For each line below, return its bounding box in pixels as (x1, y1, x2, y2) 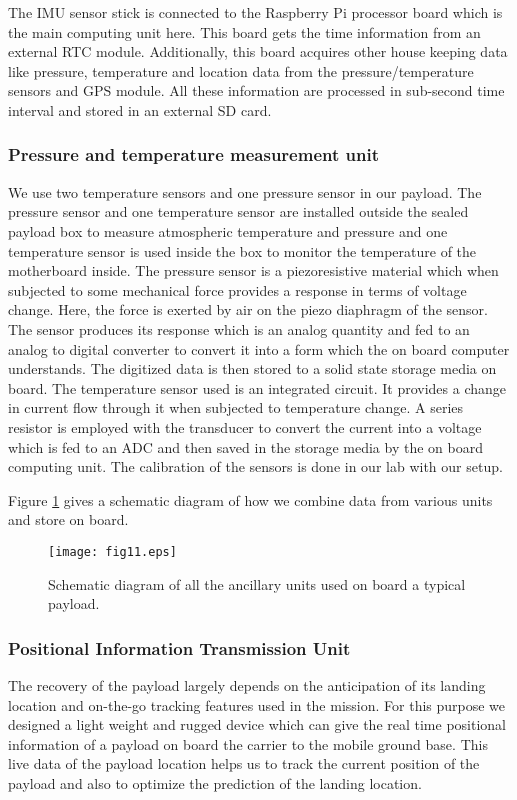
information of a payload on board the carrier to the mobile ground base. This (8, 733, 488, 754)
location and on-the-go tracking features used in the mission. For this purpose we (8, 694, 506, 715)
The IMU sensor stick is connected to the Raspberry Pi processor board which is (8, 2, 503, 22)
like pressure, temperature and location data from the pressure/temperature (8, 60, 474, 81)
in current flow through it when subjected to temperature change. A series (8, 397, 464, 418)
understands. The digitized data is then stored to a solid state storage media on (8, 358, 497, 379)
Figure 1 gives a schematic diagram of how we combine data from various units (8, 489, 493, 510)
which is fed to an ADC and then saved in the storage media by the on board (8, 436, 483, 457)
